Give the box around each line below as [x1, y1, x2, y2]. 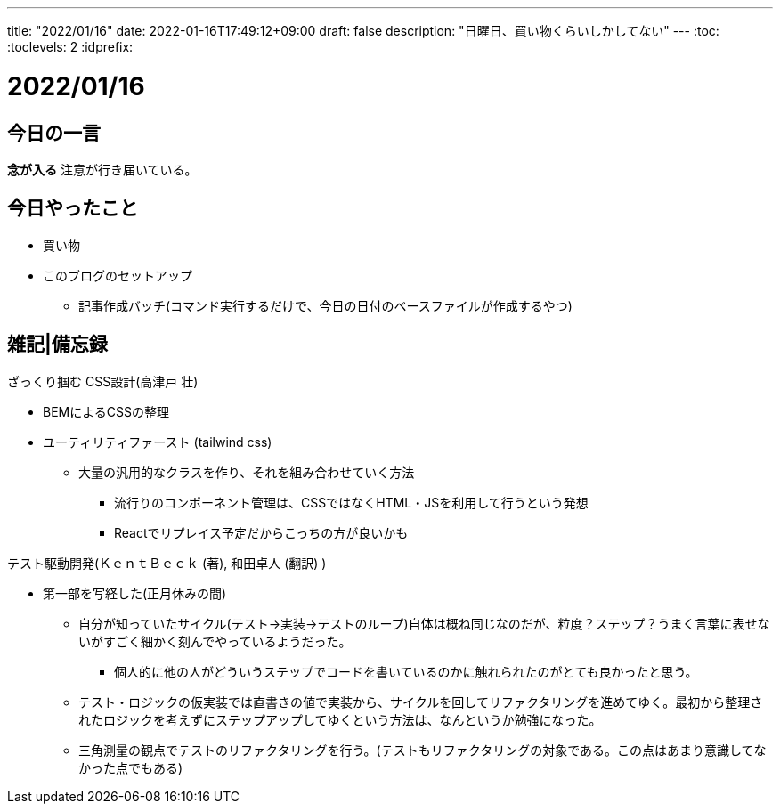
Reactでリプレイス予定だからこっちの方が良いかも [114, 524, 409, 540]
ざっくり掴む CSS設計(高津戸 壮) [7, 373, 199, 389]
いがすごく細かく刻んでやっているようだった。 [78, 633, 352, 649]
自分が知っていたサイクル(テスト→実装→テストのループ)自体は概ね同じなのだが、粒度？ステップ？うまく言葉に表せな [78, 615, 770, 631]
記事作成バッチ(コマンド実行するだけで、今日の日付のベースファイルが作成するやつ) [78, 297, 573, 313]
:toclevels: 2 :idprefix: [7, 39, 134, 54]
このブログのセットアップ [43, 267, 192, 283]
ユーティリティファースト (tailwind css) [43, 434, 272, 450]
